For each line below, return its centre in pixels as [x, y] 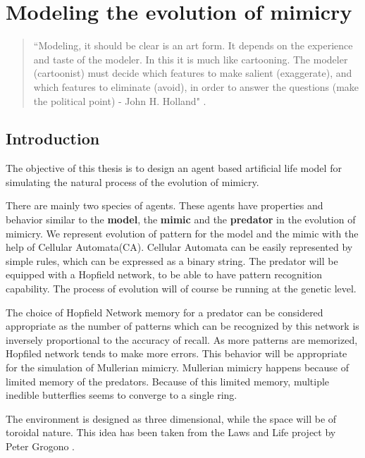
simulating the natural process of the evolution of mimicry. [132, 181]
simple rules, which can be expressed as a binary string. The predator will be [172, 260]
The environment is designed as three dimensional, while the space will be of [171, 418]
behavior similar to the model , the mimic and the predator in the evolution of [181, 219]
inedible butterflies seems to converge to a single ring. [122, 395]
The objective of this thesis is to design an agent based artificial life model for [174, 168]
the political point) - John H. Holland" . [120, 100]
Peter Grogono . [40, 446]
